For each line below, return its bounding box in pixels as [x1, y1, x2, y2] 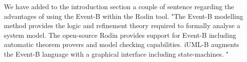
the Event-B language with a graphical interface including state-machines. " [4, 48, 229, 59]
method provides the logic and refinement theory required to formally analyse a [4, 20, 240, 31]
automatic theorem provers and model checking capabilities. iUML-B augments [4, 39, 239, 49]
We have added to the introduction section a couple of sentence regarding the [4, 1, 234, 11]
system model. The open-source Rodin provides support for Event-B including [4, 30, 236, 40]
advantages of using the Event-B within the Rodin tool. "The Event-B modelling [4, 11, 244, 21]
